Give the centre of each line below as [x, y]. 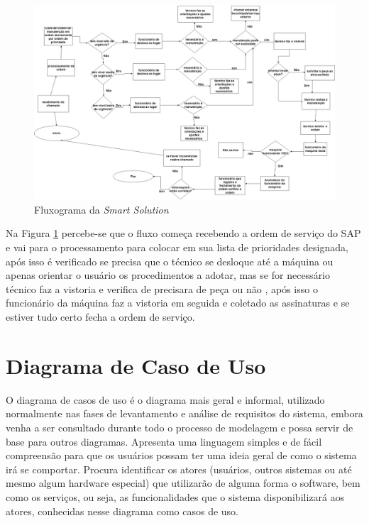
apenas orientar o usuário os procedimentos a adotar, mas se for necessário [168, 275]
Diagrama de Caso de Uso [136, 365]
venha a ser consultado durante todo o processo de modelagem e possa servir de [180, 427]
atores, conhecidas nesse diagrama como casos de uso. [122, 511]
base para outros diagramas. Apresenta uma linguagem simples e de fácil [164, 441]
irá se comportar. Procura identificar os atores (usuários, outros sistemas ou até [179, 469]
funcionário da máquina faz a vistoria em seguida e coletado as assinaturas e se [178, 303]
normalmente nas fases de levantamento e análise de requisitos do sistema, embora [184, 413]
